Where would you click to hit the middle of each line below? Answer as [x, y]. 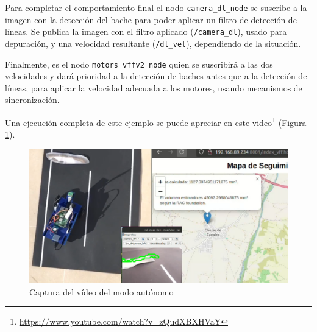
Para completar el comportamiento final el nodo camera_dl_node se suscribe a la [156, 7]
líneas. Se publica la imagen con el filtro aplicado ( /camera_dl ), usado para [146, 31]
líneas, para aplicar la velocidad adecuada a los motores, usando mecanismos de [154, 87]
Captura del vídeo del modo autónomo [102, 291]
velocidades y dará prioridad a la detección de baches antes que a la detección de [156, 76]
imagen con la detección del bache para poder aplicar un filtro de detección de [151, 19]
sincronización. [32, 100]
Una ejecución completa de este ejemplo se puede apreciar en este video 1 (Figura [156, 122]
